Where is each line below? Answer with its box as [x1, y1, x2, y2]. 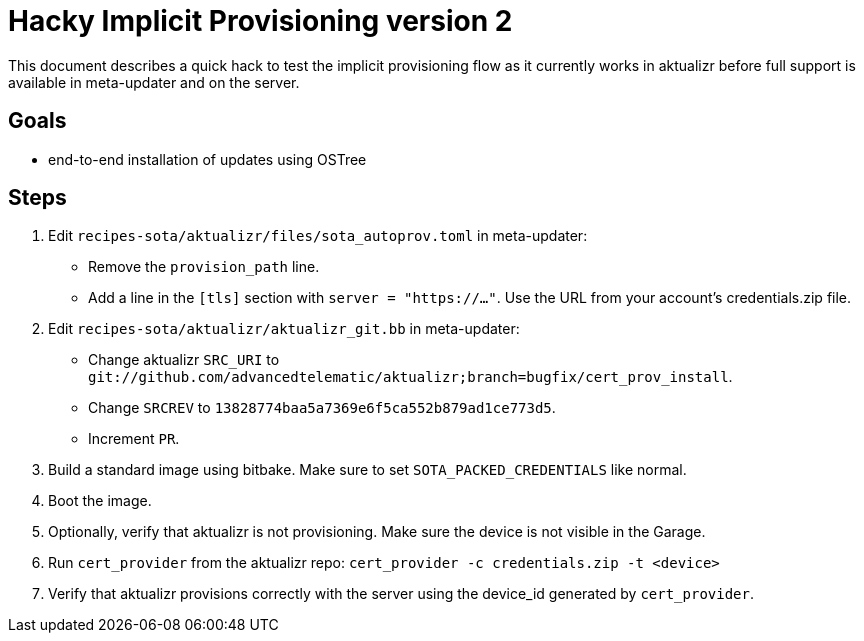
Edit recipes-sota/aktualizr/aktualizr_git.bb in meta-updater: [48, 320, 520, 338]
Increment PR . [88, 430, 180, 448]
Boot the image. [48, 492, 152, 510]
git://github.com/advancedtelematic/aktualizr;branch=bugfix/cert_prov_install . [88, 368, 733, 386]
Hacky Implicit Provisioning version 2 [8, 4, 513, 38]
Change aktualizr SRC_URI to [88, 351, 280, 369]
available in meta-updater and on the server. [8, 73, 300, 91]
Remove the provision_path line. [88, 258, 320, 276]
